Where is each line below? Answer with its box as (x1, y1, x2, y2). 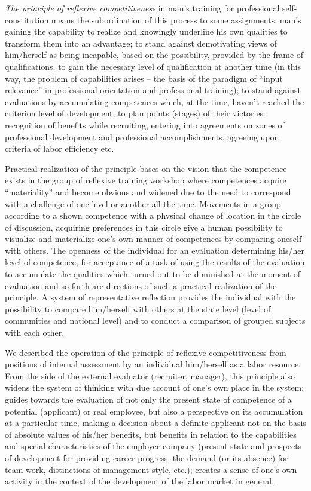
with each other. (5, 326, 65, 339)
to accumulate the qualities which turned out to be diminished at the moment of (5, 268, 301, 280)
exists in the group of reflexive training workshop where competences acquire (5, 174, 286, 186)
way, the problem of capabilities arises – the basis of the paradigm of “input (5, 72, 283, 84)
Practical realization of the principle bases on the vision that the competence (5, 162, 287, 174)
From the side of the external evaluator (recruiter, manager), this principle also (5, 369, 295, 382)
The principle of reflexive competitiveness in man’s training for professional (5, 2, 280, 14)
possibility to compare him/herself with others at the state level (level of (5, 302, 271, 315)
